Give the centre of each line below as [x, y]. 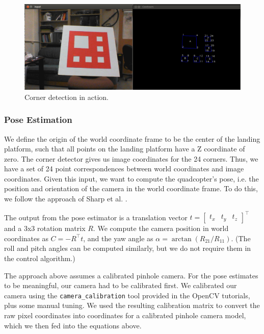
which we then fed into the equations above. [73, 325]
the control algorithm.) [40, 258]
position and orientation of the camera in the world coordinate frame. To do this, [131, 188]
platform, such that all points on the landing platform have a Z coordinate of [125, 149]
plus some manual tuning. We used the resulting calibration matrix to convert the [132, 305]
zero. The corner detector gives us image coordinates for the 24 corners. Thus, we [131, 158]
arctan [181, 239]
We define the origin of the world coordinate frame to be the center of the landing [132, 138]
